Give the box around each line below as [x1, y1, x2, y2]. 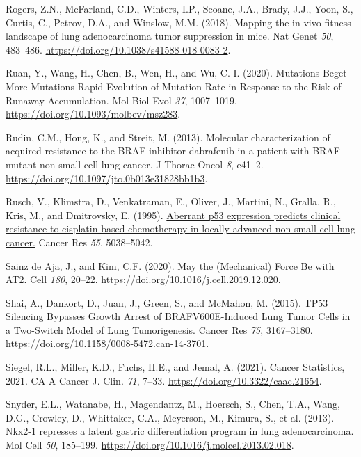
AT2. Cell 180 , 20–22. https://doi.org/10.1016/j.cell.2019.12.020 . [6, 272, 281, 287]
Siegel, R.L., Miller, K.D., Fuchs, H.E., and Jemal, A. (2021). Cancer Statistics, [6, 360, 345, 374]
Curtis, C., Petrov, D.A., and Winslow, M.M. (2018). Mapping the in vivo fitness [6, 15, 351, 29]
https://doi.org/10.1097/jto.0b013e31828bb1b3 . [6, 170, 208, 185]
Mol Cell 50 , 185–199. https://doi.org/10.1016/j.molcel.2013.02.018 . [6, 438, 294, 452]
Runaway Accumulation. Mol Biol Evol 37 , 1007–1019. [6, 93, 238, 107]
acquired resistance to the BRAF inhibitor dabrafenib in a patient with [6, 143, 310, 158]
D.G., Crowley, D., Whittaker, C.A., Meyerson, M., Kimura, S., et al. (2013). [6, 410, 335, 424]
